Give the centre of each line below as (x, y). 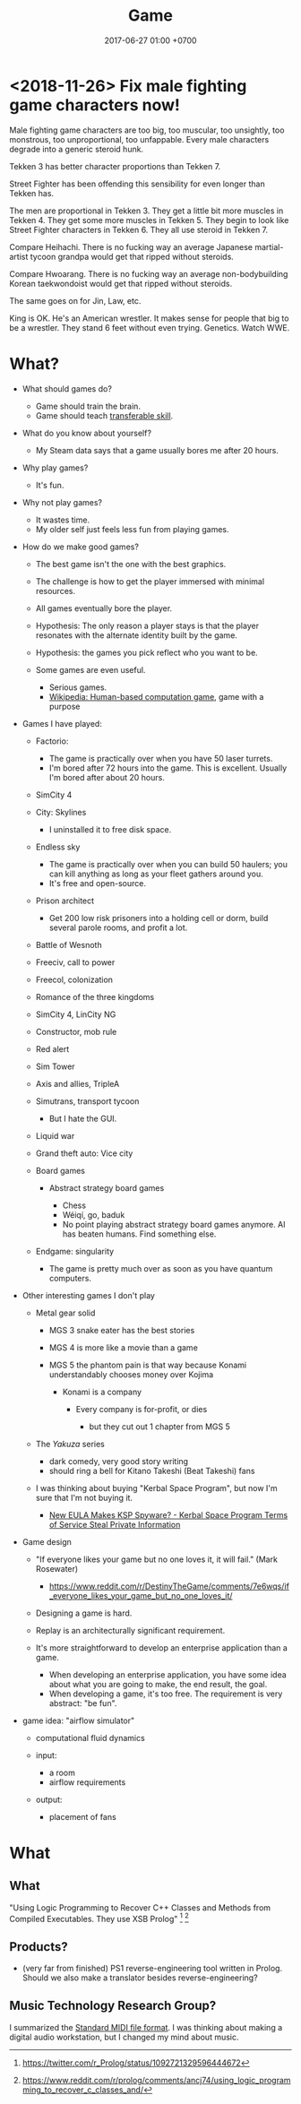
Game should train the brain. (88, 406)
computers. (70, 1278)
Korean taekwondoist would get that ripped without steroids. (121, 283)
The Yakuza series (70, 1444)
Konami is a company (102, 1392)
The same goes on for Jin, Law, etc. (75, 300)
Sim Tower (55, 1066)
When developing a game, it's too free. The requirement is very (166, 1694)
